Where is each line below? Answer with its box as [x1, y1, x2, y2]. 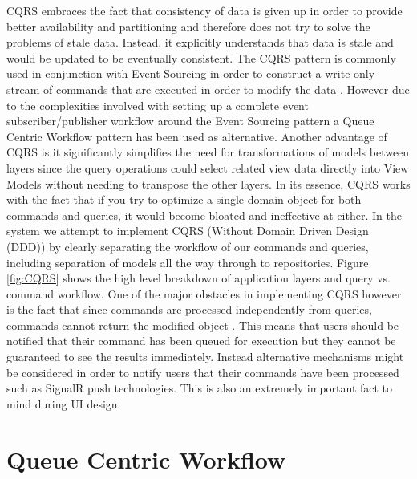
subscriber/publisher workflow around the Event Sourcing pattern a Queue [6, 112, 374, 129]
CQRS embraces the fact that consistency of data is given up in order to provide [6, 2, 403, 18]
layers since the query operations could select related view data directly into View [6, 159, 409, 176]
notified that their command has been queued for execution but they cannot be [6, 332, 396, 349]
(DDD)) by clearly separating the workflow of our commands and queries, [6, 237, 369, 254]
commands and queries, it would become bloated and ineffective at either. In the [6, 206, 402, 223]
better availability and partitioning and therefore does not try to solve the [6, 18, 370, 35]
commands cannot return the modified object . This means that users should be [6, 316, 399, 333]
